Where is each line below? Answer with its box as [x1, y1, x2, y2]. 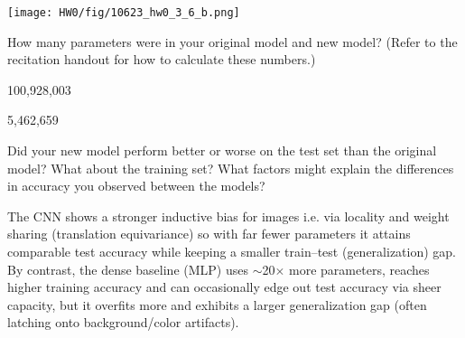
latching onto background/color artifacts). [7, 313, 239, 332]
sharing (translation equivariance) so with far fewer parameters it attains [7, 224, 411, 243]
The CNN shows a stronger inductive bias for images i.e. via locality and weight [7, 206, 450, 225]
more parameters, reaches [289, 259, 430, 278]
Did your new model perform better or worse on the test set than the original [7, 141, 437, 160]
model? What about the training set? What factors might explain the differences [7, 158, 454, 177]
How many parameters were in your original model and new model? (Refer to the [7, 32, 458, 51]
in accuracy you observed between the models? [7, 176, 265, 195]
